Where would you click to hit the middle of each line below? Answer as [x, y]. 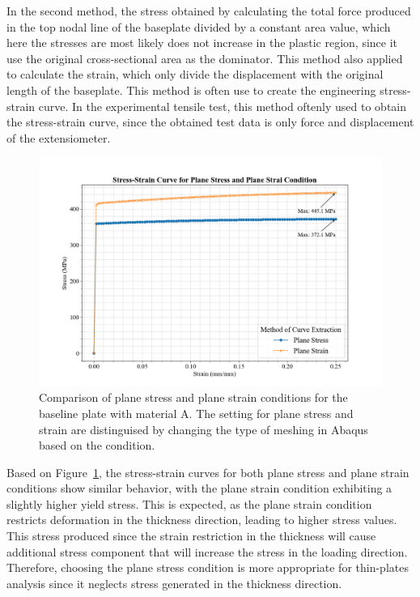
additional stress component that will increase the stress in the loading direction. [207, 551]
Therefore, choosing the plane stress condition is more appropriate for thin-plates [208, 567]
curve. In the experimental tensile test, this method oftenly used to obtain [223, 106]
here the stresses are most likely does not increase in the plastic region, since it [202, 43]
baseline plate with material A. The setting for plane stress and [196, 413]
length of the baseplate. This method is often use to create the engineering [191, 90]
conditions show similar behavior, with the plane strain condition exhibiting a [199, 488]
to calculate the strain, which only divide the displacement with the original [195, 74]
